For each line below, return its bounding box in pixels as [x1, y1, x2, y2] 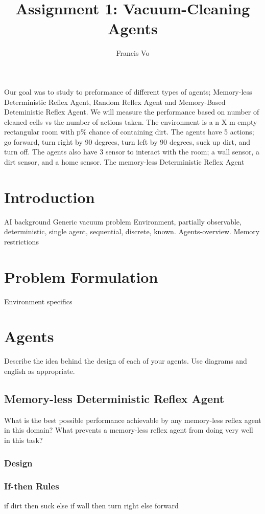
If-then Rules [4, 480, 59, 493]
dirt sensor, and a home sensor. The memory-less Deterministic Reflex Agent [4, 157, 245, 167]
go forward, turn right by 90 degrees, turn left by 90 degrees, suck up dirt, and [4, 136, 251, 147]
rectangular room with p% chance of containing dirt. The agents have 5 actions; [4, 126, 254, 137]
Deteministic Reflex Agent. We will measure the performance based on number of [4, 106, 259, 117]
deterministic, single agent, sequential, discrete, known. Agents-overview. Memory [4, 226, 260, 237]
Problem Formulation [4, 266, 158, 287]
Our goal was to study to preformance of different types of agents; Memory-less [4, 86, 252, 97]
